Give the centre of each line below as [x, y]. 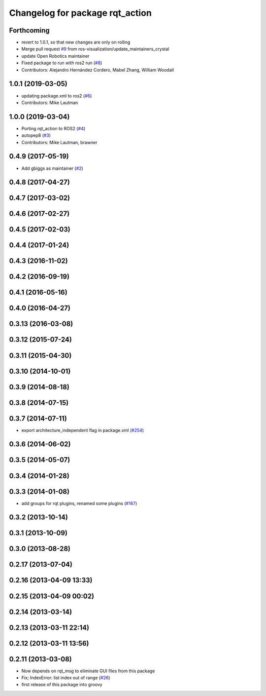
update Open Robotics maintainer [55, 56]
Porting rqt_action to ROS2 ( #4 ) [53, 128]
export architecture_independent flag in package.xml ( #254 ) [83, 430]
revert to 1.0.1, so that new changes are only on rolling [76, 42]
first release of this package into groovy [62, 685]
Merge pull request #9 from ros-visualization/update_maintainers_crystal [95, 49]
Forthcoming [29, 30]
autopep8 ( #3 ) [36, 135]
